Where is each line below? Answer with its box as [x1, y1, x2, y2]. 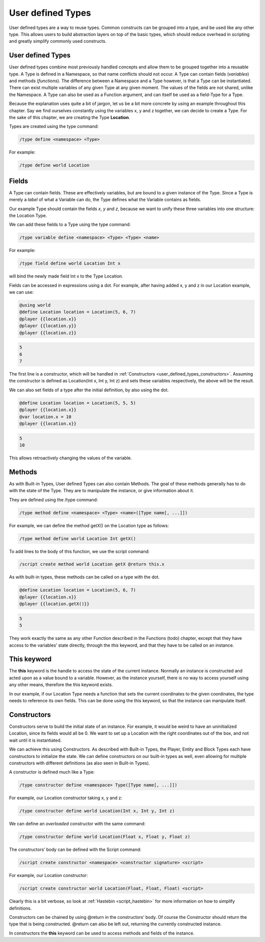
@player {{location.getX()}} [19, 601, 90, 607]
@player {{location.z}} [19, 330, 77, 336]
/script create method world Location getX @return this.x [19, 562, 164, 567]
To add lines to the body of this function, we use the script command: [9, 548, 150, 554]
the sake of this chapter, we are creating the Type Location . [9, 114, 130, 120]
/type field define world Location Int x [19, 261, 121, 266]
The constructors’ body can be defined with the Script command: [9, 847, 142, 852]
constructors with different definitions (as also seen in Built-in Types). [9, 760, 150, 766]
